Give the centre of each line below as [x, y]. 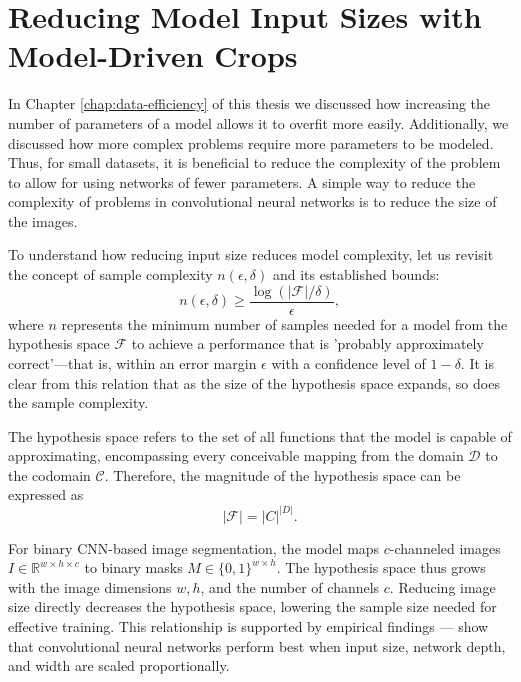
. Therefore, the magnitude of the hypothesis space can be [282, 474]
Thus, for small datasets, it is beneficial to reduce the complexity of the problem [254, 162]
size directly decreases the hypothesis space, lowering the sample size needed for [252, 606]
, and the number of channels [290, 586]
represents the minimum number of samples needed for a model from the [284, 323]
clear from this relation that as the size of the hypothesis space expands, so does [254, 382]
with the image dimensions [90, 586]
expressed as [46, 494]
